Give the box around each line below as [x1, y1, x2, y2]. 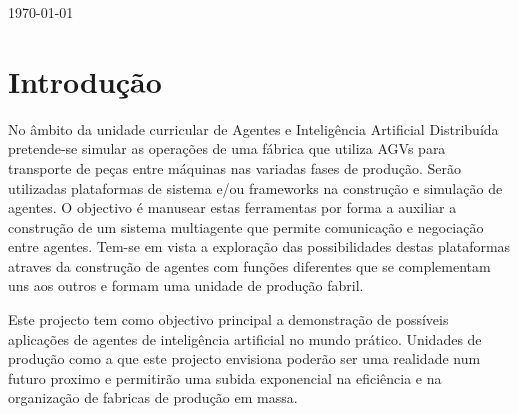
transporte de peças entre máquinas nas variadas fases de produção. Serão [8, 157, 462, 178]
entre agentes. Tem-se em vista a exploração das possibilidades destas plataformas [8, 236, 511, 257]
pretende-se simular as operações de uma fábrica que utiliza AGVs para [8, 138, 446, 159]
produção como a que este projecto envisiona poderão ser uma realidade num [8, 348, 481, 369]
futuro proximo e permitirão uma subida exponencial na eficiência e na [8, 367, 442, 388]
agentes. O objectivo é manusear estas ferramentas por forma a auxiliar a [8, 197, 457, 218]
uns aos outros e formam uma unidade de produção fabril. [8, 275, 364, 296]
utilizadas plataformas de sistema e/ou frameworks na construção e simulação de [8, 177, 503, 198]
